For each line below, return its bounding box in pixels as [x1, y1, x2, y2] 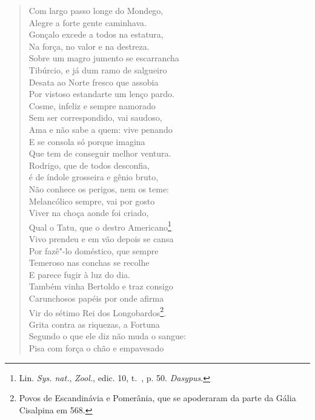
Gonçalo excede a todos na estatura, [28, 28, 164, 41]
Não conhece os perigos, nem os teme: [28, 182, 170, 195]
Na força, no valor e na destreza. [28, 39, 150, 52]
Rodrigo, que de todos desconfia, [28, 158, 150, 171]
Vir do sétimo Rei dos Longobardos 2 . [28, 304, 167, 319]
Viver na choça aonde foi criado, [28, 206, 149, 219]
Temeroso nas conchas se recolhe [28, 256, 150, 269]
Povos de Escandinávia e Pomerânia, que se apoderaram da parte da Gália [19, 391, 296, 404]
